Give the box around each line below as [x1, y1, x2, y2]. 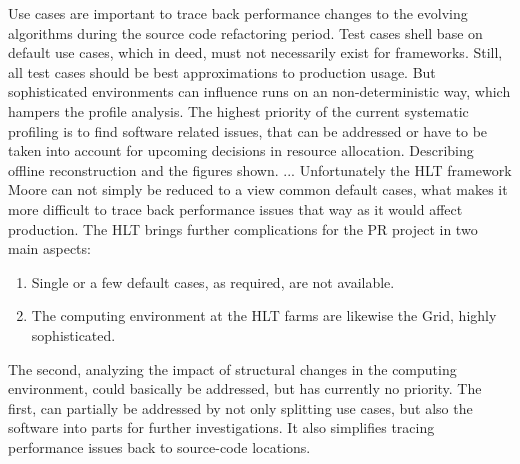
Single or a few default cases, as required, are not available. [31, 271, 395, 292]
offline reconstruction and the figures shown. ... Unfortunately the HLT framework [8, 159, 512, 180]
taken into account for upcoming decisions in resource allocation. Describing [8, 140, 474, 161]
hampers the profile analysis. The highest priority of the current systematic [8, 100, 469, 121]
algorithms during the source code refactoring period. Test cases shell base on [8, 22, 483, 43]
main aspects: [8, 238, 91, 259]
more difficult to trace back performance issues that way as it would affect [8, 198, 463, 219]
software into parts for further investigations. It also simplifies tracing [8, 417, 435, 438]
